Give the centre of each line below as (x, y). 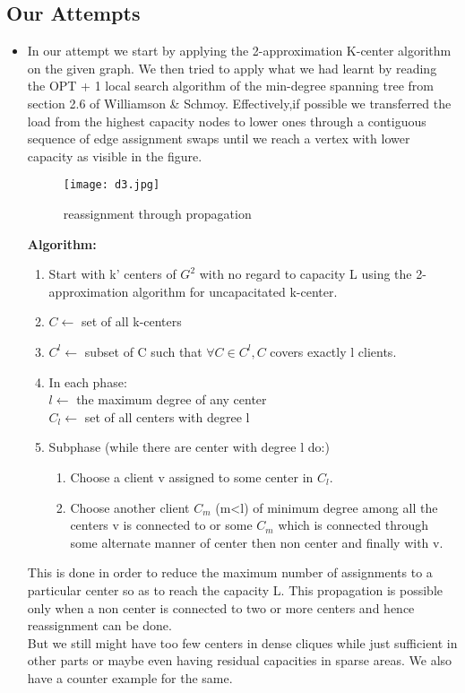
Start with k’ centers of (112, 274)
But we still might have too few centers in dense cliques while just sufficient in (242, 642)
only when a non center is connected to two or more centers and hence (221, 607)
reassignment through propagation (157, 214)
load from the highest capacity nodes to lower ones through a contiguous (227, 121)
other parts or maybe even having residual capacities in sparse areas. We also (240, 660)
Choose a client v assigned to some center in (192, 476)
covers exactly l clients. (333, 351)
